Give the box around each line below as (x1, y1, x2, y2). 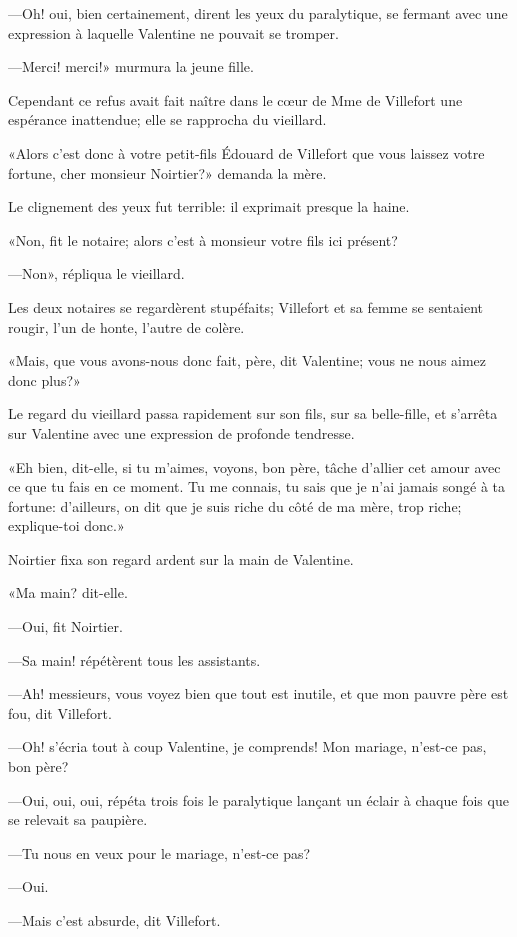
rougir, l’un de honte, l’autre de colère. (8, 316, 245, 337)
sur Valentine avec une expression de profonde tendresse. (8, 422, 355, 443)
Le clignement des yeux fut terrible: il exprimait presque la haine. (8, 196, 410, 217)
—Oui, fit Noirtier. (8, 616, 123, 637)
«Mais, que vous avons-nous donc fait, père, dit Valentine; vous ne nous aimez (8, 350, 487, 371)
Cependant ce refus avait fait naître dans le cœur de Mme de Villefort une (8, 89, 463, 110)
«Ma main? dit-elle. (8, 582, 128, 603)
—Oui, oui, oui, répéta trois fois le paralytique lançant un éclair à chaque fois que (8, 789, 509, 810)
